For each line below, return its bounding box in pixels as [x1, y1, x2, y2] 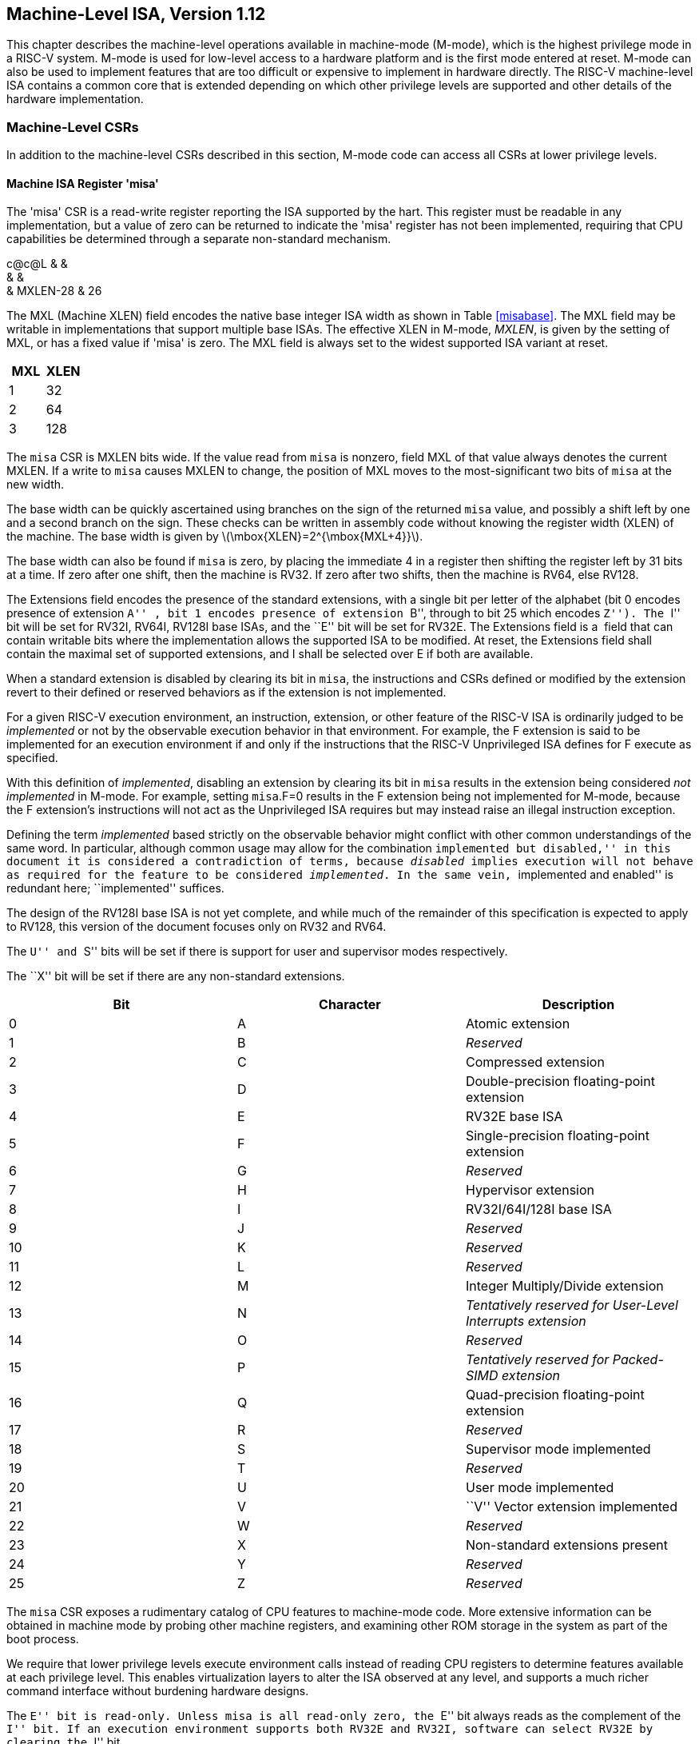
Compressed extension [465, 1054, 605, 1071]
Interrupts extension [465, 1313, 586, 1330]
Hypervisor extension [465, 1182, 594, 1199]
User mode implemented [465, 1479, 614, 1496]
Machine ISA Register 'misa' [6, 176, 159, 190]
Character [319, 996, 381, 1013]
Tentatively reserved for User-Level [465, 1297, 678, 1314]
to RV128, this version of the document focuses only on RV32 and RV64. [6, 920, 387, 934]
